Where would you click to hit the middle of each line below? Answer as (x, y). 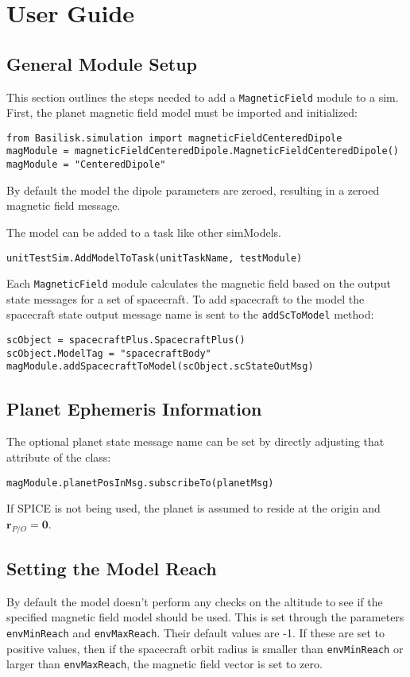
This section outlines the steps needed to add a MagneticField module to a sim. (203, 97)
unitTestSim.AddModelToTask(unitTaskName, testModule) (155, 258)
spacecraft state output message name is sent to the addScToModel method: (190, 314)
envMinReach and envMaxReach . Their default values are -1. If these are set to (195, 632)
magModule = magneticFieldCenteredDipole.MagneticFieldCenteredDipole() (203, 151)
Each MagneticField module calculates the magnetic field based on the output (199, 283)
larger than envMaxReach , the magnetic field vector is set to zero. (164, 664)
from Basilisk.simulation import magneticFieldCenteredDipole (174, 138)
